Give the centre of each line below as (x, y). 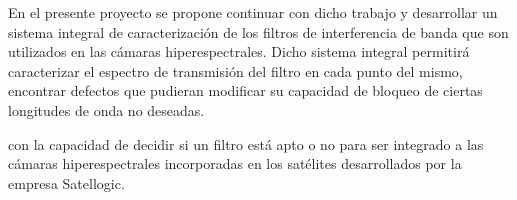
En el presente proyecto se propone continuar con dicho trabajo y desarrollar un (253, 12)
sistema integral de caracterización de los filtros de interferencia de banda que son (258, 31)
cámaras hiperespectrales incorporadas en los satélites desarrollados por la (235, 163)
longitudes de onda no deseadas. (106, 109)
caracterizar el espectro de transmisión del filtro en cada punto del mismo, (235, 70)
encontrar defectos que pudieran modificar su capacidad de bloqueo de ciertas (245, 90)
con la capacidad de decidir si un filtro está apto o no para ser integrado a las (246, 143)
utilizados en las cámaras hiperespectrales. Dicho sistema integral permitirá (239, 51)
